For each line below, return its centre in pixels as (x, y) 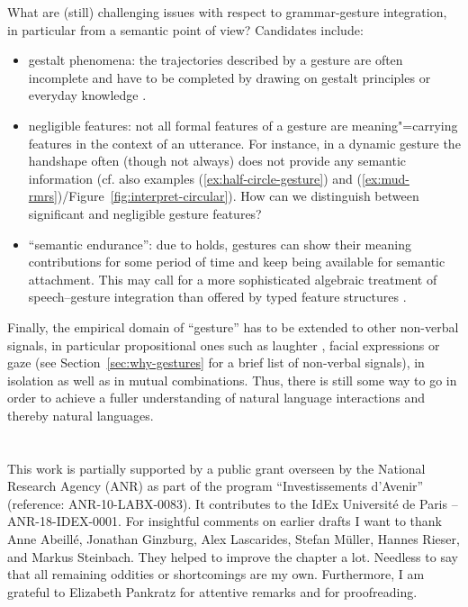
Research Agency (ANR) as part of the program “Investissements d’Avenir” (216, 486)
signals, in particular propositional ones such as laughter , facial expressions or (224, 344)
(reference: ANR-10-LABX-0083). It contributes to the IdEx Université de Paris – (233, 503)
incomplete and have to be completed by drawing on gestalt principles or (229, 77)
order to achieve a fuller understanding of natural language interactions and (216, 398)
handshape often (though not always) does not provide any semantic (217, 161)
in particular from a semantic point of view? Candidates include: (185, 29)
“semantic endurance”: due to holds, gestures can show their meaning (220, 244)
